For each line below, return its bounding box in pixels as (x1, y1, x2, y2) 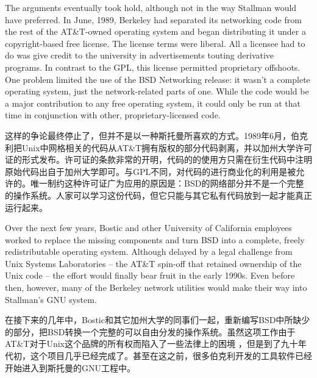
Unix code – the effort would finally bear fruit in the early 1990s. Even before (5, 269, 295, 282)
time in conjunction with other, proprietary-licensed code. (5, 109, 221, 121)
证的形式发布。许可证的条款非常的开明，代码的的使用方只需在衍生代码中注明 (5, 153, 312, 166)
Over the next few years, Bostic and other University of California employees (5, 221, 292, 234)
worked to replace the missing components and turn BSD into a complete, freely (5, 233, 305, 246)
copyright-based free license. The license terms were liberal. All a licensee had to (5, 37, 305, 49)
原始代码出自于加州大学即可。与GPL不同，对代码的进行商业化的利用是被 (5, 165, 296, 177)
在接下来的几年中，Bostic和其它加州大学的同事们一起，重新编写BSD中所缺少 (5, 313, 310, 326)
